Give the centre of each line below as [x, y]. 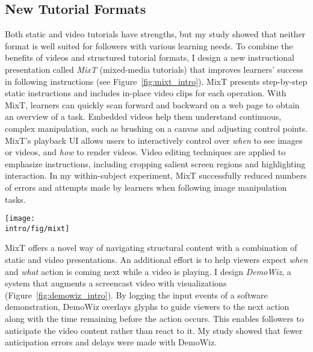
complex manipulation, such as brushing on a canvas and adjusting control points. [156, 128]
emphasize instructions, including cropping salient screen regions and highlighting [155, 163]
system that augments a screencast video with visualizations [116, 283]
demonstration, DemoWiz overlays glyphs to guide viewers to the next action [147, 307]
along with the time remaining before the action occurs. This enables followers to [154, 318]
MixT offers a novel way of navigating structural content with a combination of [151, 248]
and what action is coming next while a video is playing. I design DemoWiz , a [148, 271]
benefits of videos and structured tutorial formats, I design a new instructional [150, 57]
